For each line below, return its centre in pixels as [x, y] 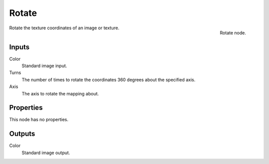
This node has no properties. [39, 120]
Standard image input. [44, 66]
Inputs [19, 47]
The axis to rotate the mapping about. [60, 93]
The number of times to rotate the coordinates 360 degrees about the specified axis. [109, 80]
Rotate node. [233, 33]
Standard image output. [46, 153]
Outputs [22, 134]
